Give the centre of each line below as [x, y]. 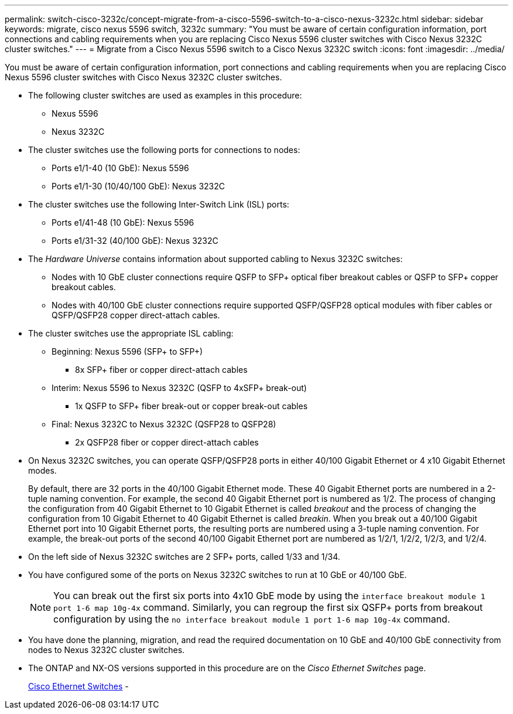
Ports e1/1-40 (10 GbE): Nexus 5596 [120, 168]
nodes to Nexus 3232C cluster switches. [107, 650]
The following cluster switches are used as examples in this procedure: [165, 95]
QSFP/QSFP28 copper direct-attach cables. [136, 315]
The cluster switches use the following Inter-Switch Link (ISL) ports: [159, 204]
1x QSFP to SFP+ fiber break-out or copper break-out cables [191, 406]
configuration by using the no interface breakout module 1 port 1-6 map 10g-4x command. [252, 619]
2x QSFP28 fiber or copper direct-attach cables [167, 442]
